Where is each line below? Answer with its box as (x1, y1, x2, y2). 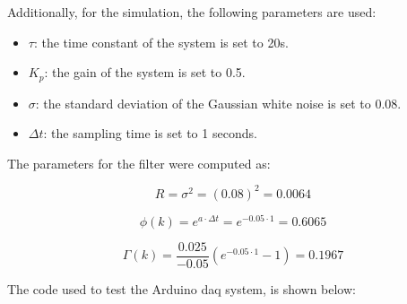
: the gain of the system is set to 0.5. (44, 63, 246, 82)
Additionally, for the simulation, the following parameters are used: (7, 3, 377, 21)
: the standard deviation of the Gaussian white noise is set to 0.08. (35, 93, 402, 112)
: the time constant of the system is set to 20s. (33, 32, 289, 51)
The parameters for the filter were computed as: (7, 153, 271, 172)
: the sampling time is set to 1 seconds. (43, 124, 257, 143)
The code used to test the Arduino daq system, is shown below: (7, 280, 356, 299)
